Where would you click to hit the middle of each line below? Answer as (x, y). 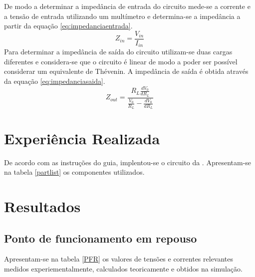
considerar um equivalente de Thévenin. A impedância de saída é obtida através (126, 71)
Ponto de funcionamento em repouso (101, 238)
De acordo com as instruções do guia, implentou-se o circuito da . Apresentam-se (128, 162)
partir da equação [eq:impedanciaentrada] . (68, 26)
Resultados (42, 206)
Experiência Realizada (82, 138)
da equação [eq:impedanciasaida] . (55, 81)
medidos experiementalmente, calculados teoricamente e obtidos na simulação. (123, 268)
